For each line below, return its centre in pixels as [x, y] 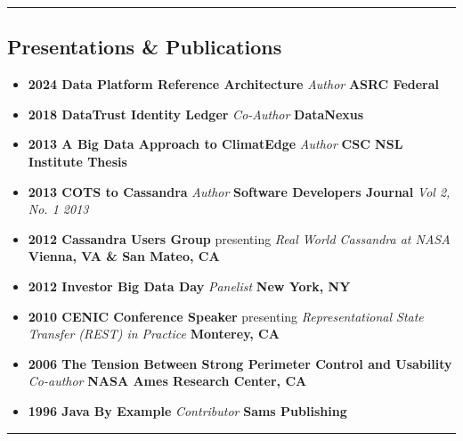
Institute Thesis [77, 161]
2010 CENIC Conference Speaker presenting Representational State [226, 316]
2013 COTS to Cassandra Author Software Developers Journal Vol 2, [239, 191]
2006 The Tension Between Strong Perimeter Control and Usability [240, 363]
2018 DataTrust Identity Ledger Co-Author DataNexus [196, 114]
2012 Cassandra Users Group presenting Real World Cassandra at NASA [239, 238]
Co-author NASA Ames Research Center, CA [167, 381]
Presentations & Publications [145, 47]
